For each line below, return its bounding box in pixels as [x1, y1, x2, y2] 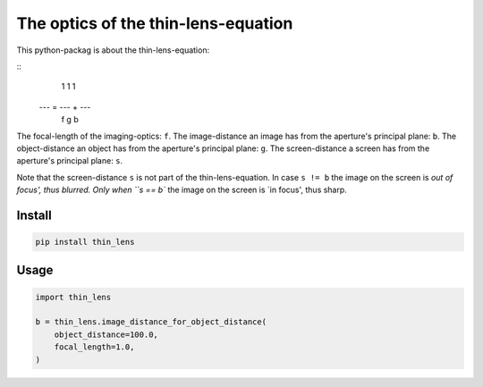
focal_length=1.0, [54, 342, 135, 352]
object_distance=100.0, [54, 329, 158, 340]
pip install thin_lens [35, 237, 135, 248]
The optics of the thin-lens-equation [16, 13, 293, 33]
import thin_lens [35, 291, 112, 302]
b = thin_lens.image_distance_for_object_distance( [35, 317, 267, 327]
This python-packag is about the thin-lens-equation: [16, 45, 210, 55]
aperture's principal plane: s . [16, 156, 123, 166]
